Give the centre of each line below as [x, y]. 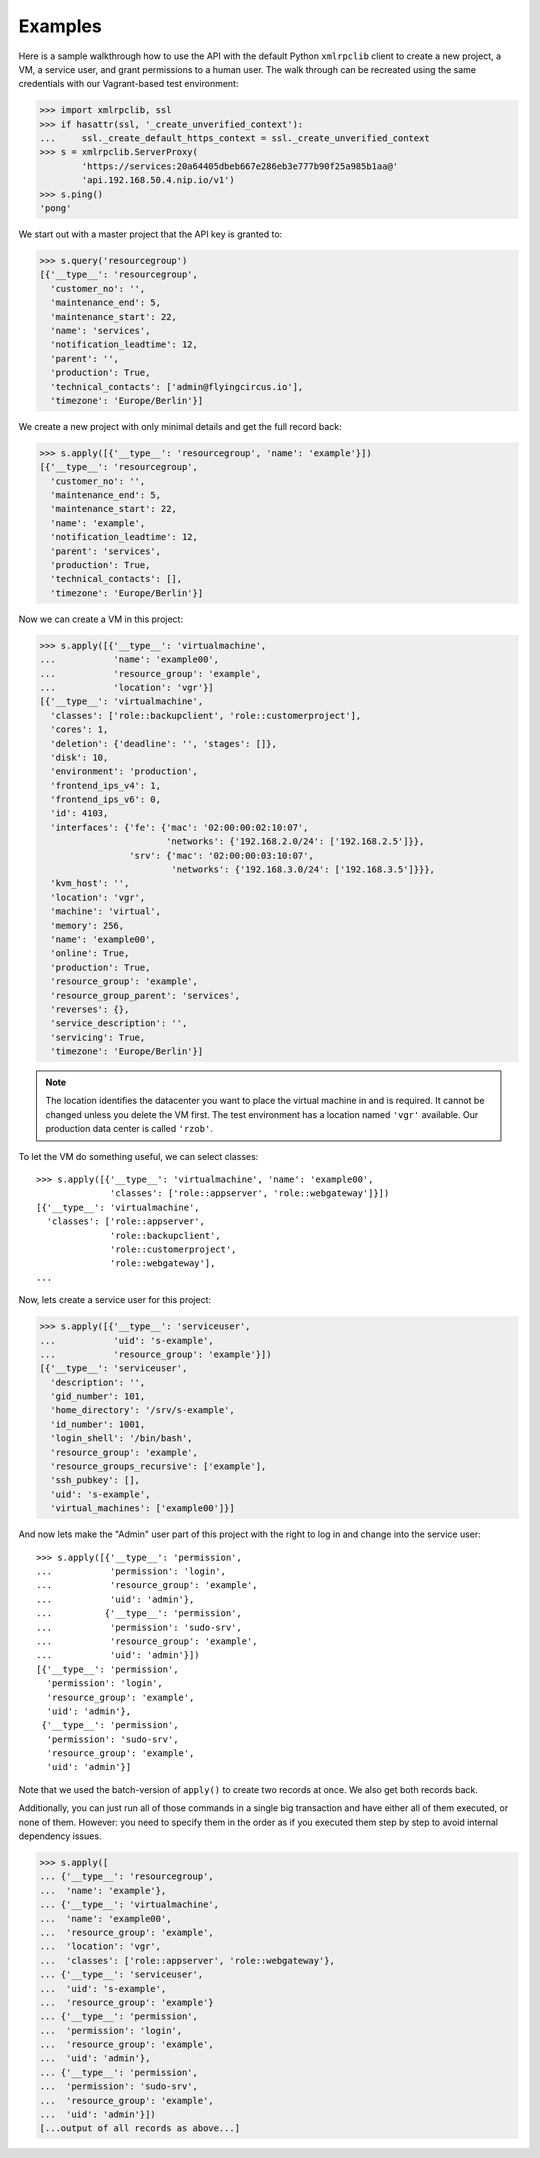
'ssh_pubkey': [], [95, 1480]
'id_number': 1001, [98, 1424]
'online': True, [90, 953]
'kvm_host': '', [90, 883]
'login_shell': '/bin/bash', [122, 1438]
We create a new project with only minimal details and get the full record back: [180, 426]
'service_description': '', [119, 1023]
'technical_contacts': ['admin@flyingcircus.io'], [177, 386]
